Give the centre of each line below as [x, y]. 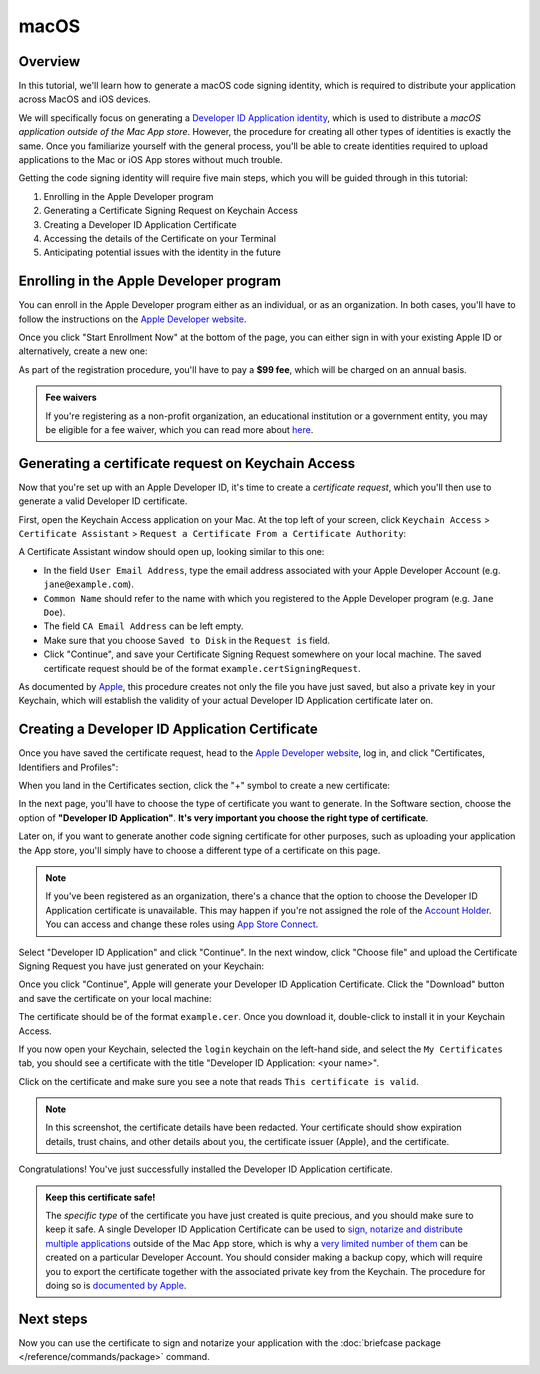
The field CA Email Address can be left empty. [143, 626]
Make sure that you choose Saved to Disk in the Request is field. [186, 640]
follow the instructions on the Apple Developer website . [132, 319]
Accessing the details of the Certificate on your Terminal [160, 238]
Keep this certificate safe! [100, 1197]
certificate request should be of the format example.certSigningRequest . [202, 668]
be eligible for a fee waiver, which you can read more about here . [179, 429]
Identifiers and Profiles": [68, 767]
